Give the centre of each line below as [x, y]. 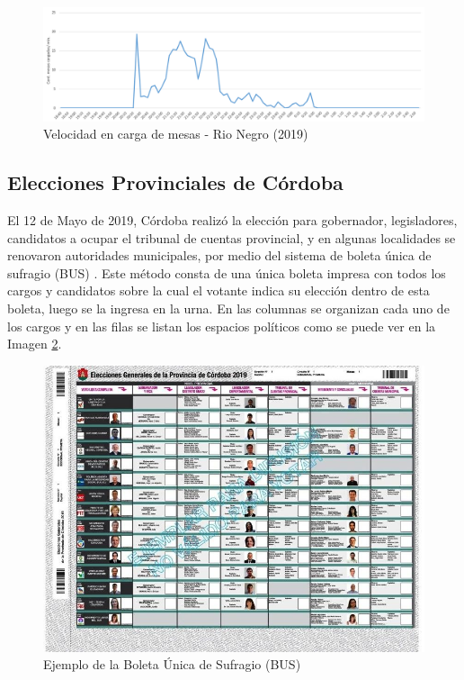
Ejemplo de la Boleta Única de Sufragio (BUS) [172, 664]
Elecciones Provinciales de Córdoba [175, 182]
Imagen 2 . [35, 344]
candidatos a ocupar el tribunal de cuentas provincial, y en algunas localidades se [232, 237]
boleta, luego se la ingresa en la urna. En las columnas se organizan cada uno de [228, 308]
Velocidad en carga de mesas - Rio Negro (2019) [176, 134]
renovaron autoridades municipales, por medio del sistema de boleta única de [219, 255]
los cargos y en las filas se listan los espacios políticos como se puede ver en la [222, 326]
